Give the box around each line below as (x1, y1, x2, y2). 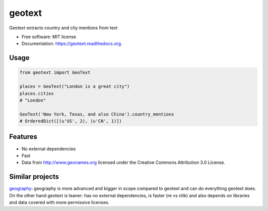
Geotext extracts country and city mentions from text (9, 25, 118, 31)
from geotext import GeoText (19, 70, 91, 75)
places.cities (19, 91, 54, 96)
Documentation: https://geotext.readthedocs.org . (21, 41, 123, 47)
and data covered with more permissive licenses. (9, 200, 110, 206)
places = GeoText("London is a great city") (19, 84, 130, 89)
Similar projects (9, 172, 59, 181)
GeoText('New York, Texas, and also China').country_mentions (19, 111, 174, 117)
